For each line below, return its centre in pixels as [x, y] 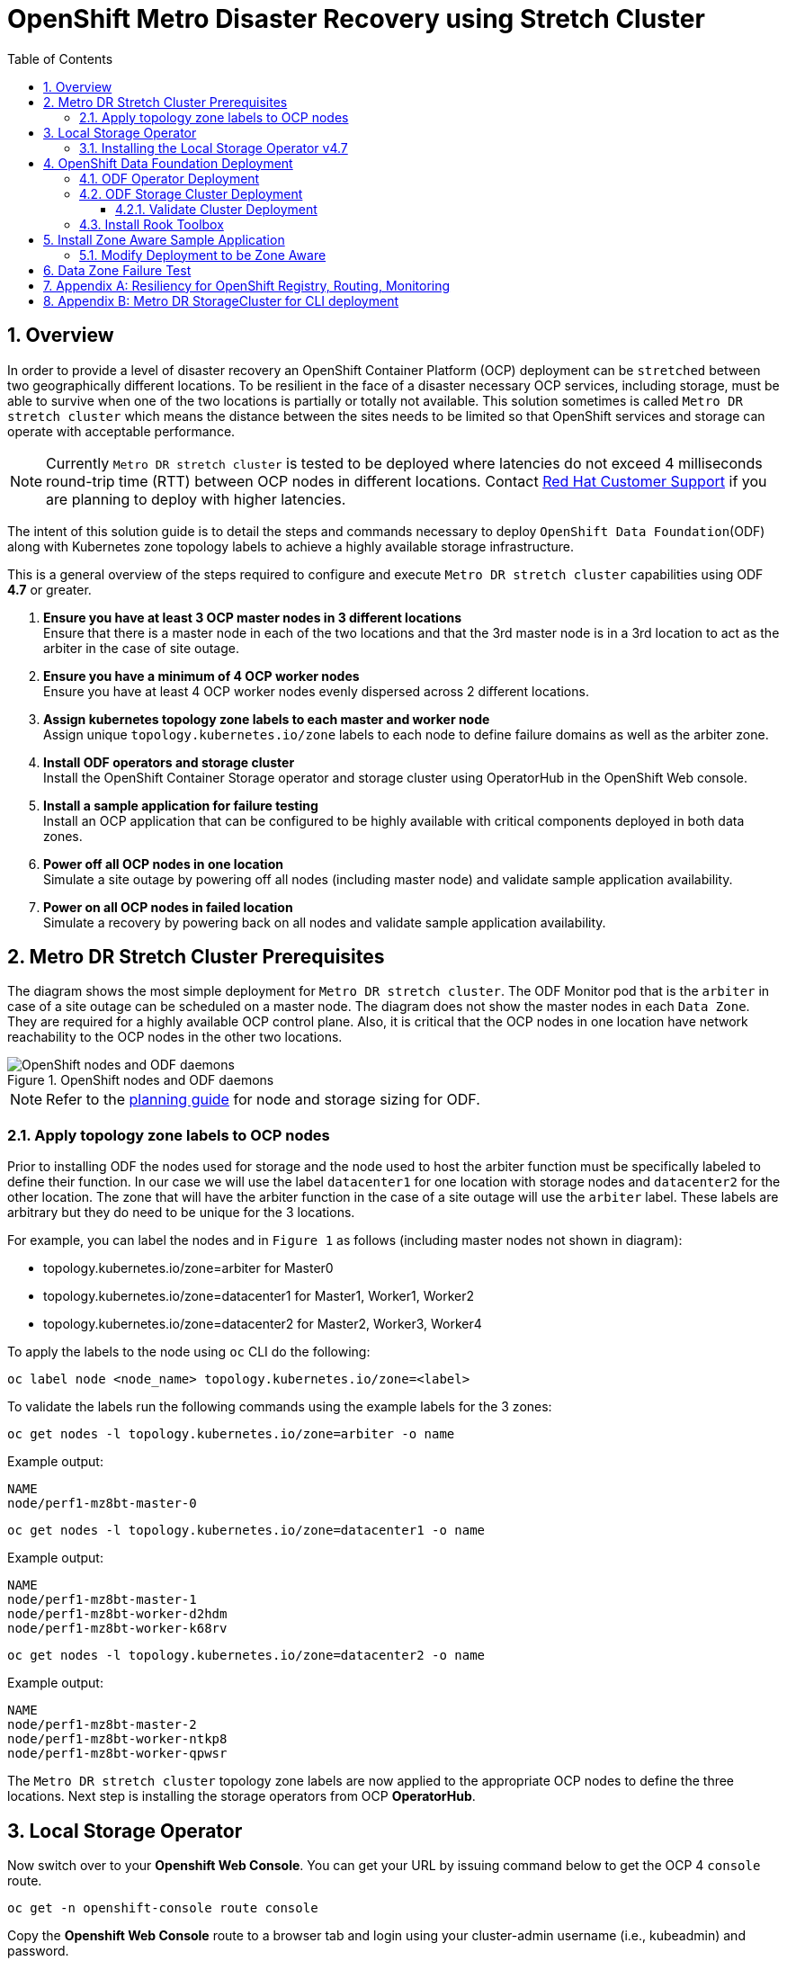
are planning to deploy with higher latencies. [196, 499]
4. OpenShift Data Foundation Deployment [168, 163]
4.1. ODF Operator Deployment [170, 178]
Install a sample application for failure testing [181, 805]
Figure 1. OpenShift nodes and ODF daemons [141, 1080]
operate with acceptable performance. [121, 431]
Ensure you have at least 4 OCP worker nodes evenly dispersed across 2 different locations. [316, 691]
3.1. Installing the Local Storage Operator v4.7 [214, 148]
